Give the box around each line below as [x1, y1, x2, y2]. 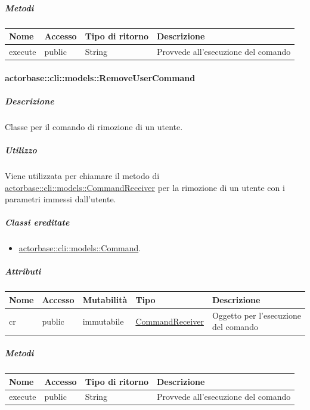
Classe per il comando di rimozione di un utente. [5, 120, 183, 132]
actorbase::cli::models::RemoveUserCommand [5, 71, 196, 84]
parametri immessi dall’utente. [5, 193, 116, 205]
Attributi [5, 265, 41, 278]
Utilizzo [5, 143, 37, 156]
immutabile [82, 315, 124, 327]
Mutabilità [82, 293, 128, 306]
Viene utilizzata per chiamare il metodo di [5, 169, 160, 181]
